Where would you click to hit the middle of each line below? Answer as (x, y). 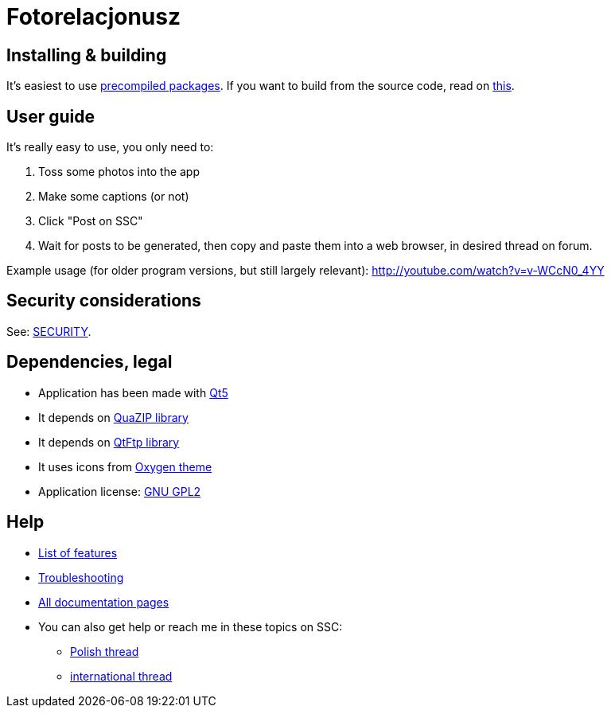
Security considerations (104, 301)
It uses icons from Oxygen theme (125, 466)
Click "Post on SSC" (91, 221)
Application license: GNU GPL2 (120, 491)
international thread (121, 676)
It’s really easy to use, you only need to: (110, 147)
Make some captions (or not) (114, 197)
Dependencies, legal (90, 362)
